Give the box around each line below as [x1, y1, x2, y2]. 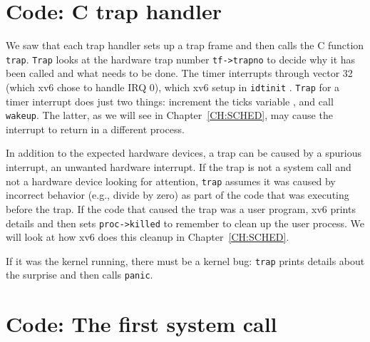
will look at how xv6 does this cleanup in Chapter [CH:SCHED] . [6, 229, 289, 244]
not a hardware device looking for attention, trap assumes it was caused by [6, 173, 336, 188]
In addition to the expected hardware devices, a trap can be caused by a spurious [6, 145, 362, 160]
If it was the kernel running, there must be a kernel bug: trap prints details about [6, 253, 365, 268]
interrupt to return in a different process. [6, 121, 185, 136]
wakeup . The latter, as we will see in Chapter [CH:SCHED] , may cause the [6, 108, 333, 123]
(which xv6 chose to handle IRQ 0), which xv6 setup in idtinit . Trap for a [6, 79, 340, 94]
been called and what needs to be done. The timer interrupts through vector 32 [6, 66, 353, 81]
